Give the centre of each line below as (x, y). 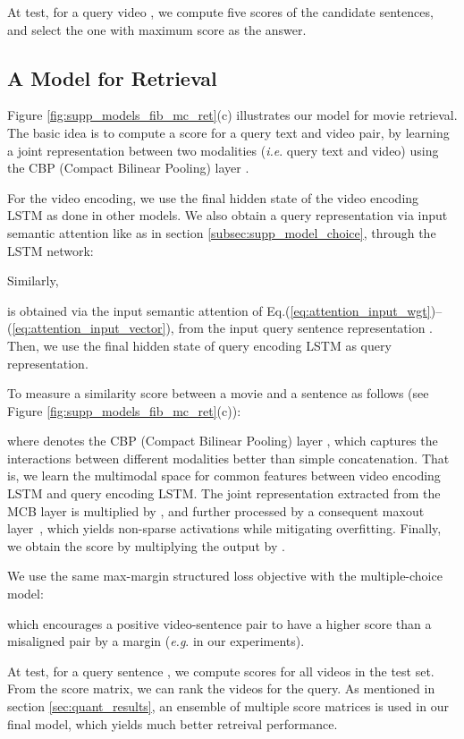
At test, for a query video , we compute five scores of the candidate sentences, (220, 12)
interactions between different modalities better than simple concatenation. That (228, 458)
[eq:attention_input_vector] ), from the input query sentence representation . (223, 328)
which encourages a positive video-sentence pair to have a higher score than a (219, 623)
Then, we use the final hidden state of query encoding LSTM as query (199, 345)
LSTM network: (51, 250)
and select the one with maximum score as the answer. (157, 29)
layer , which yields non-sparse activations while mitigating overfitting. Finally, (224, 528)
